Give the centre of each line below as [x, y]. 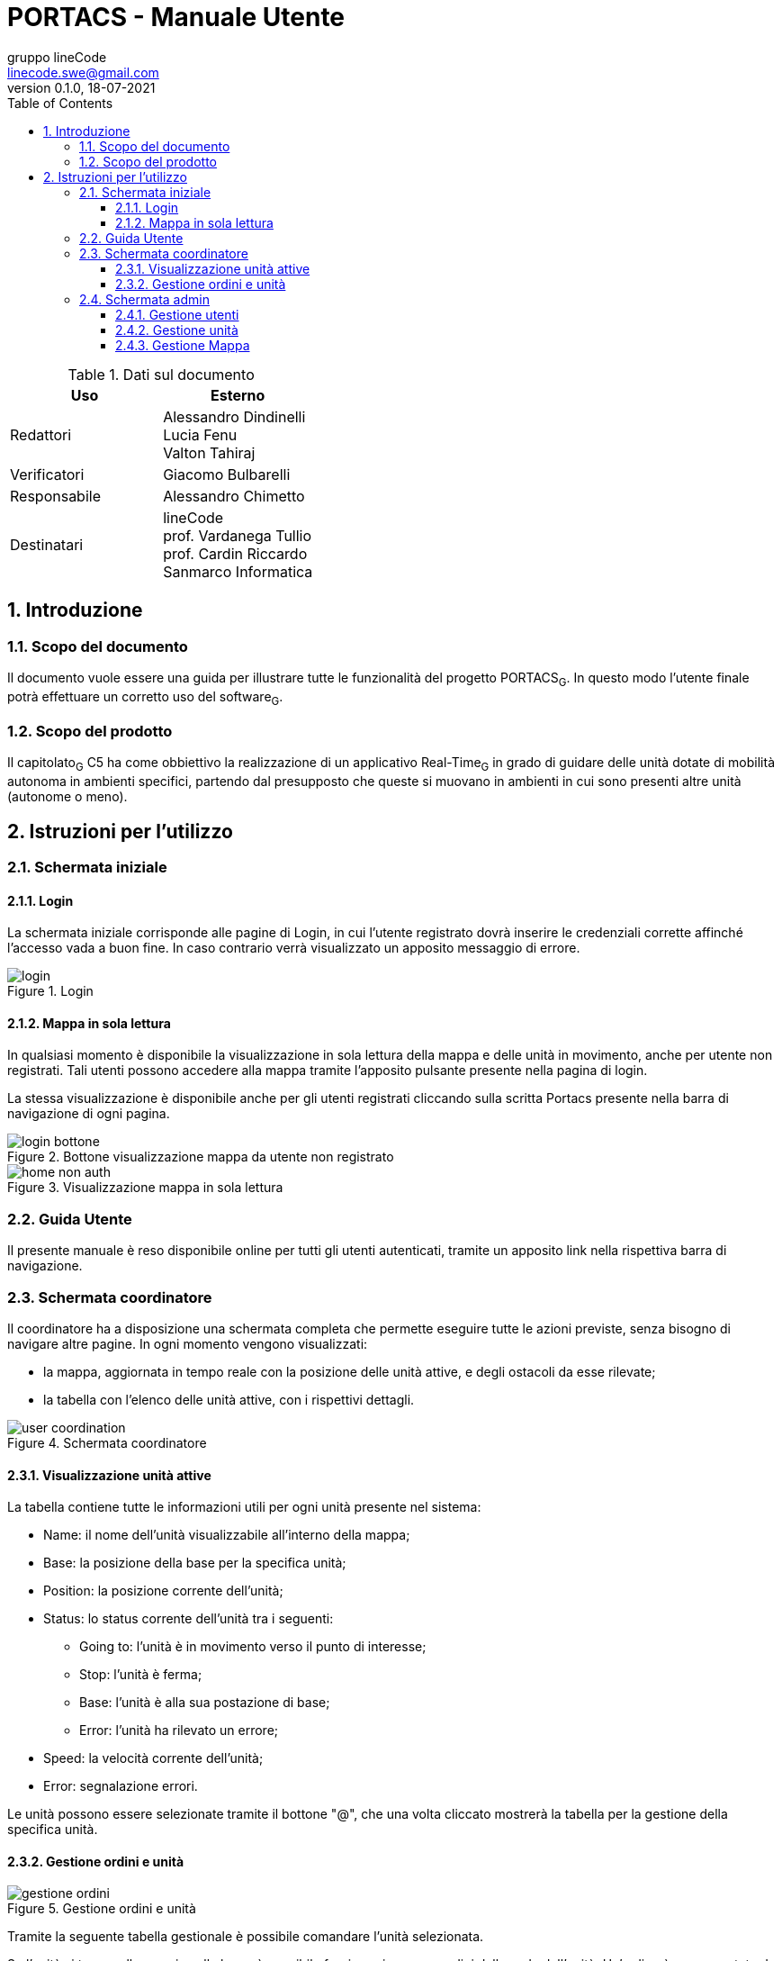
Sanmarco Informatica [238, 571]
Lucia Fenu [200, 434]
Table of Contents [60, 103]
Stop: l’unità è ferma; [141, 1675]
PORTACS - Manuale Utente [176, 17]
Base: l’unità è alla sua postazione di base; [205, 1703]
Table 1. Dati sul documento [161, 374]
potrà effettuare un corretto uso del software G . [145, 698]
